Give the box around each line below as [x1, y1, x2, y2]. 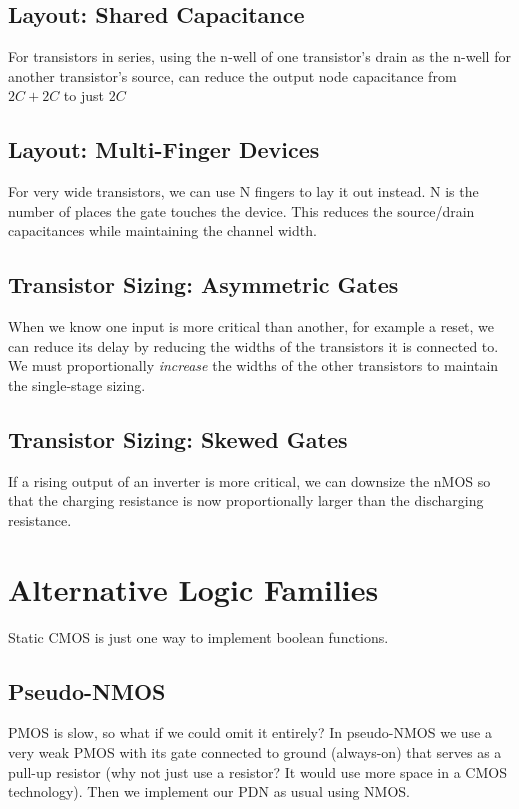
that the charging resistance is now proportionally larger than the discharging [8, 490, 484, 511]
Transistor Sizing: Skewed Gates [8, 423, 348, 454]
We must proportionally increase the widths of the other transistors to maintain [8, 355, 499, 376]
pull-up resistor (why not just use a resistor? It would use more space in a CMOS [8, 761, 507, 782]
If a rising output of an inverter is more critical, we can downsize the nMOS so [8, 470, 491, 491]
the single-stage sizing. [8, 374, 146, 395]
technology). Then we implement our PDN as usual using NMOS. [8, 781, 410, 802]
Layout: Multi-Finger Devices [8, 134, 320, 165]
